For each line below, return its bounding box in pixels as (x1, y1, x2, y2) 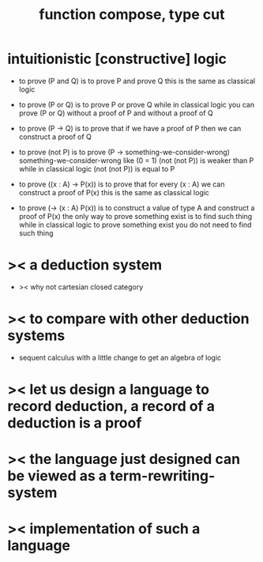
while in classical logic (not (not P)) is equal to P (18, 164, 175, 173)
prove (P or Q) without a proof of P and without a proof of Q (18, 108, 214, 118)
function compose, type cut (39, 6, 225, 24)
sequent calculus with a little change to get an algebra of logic (18, 353, 222, 362)
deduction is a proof (7, 414, 142, 432)
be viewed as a (7, 467, 107, 485)
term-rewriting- (109, 467, 216, 485)
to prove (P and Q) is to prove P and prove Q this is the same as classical (18, 76, 256, 85)
